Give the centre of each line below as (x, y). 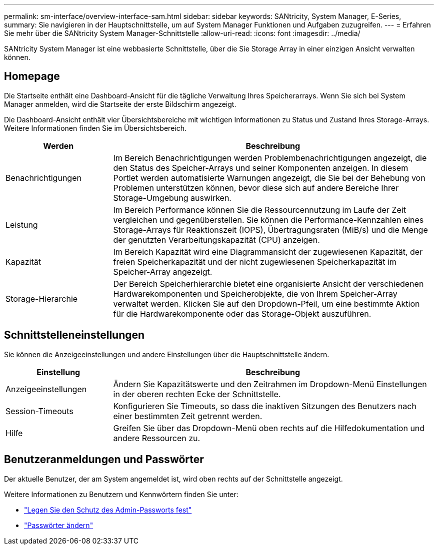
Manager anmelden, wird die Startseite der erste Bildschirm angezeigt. (120, 104)
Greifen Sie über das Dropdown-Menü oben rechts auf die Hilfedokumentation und (269, 428)
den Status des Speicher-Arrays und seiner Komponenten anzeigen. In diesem (261, 168)
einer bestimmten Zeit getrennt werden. (188, 416)
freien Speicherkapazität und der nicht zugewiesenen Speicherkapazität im (255, 262)
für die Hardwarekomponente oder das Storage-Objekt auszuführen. (242, 313)
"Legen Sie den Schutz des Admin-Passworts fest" (108, 510)
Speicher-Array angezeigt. (163, 272)
